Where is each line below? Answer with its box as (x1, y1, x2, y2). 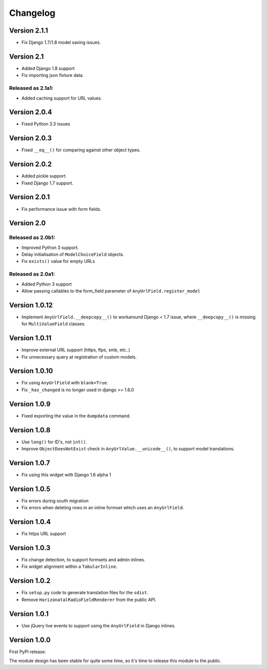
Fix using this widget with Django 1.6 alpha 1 (21, 472, 111, 478)
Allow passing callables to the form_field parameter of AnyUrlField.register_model (21, 288, 200, 294)
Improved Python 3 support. (21, 244, 79, 250)
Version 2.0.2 (9, 160, 52, 169)
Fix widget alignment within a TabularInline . (21, 563, 118, 570)
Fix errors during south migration (21, 497, 89, 503)
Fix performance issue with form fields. (21, 206, 101, 212)
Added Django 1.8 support (21, 65, 75, 71)
